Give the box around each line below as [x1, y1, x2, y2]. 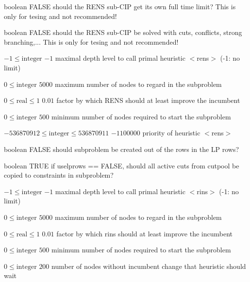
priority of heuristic [142, 128, 200, 138]
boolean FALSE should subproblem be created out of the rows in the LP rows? [4, 144, 239, 154]
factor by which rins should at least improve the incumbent [56, 228, 233, 238]
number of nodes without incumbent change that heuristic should [51, 261, 246, 271]
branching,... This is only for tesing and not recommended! [4, 36, 179, 47]
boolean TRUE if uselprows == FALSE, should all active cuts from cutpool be [4, 160, 239, 170]
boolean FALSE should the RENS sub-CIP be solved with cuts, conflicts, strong [4, 27, 242, 37]
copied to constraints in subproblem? [4, 170, 114, 180]
